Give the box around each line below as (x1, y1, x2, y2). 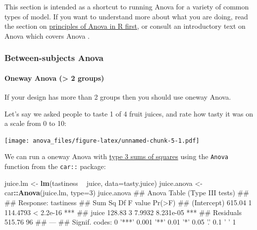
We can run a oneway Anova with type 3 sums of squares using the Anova (4, 151, 228, 162)
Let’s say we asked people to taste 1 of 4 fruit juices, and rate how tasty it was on (4, 108, 254, 118)
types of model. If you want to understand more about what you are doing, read (4, 11, 248, 21)
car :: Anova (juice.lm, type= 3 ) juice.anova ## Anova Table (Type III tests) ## (4, 187, 249, 198)
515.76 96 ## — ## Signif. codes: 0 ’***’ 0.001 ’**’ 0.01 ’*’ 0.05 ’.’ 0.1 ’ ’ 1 (4, 217, 236, 227)
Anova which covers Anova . (4, 30, 90, 41)
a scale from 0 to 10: (4, 118, 66, 128)
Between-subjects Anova (4, 52, 103, 64)
